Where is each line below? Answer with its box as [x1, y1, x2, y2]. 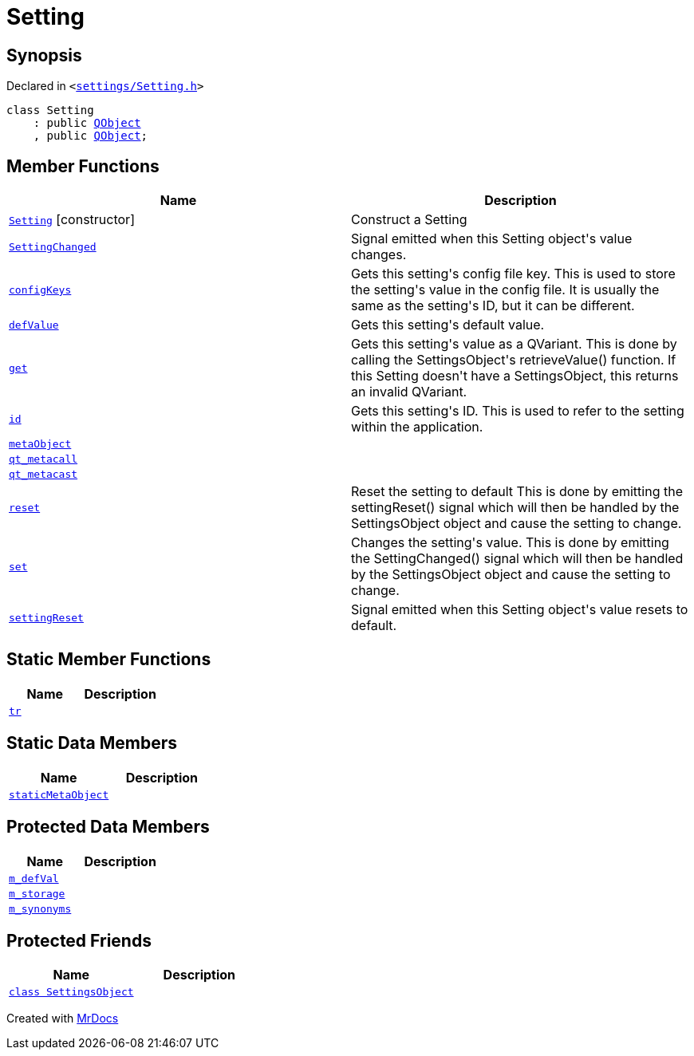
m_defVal [9, 872, 59, 885]
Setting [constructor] [9, 211, 135, 228]
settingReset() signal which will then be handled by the [351, 499, 680, 516]
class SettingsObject [9, 986, 134, 999]
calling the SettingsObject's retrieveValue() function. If [351, 352, 676, 368]
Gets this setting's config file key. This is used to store [351, 266, 676, 282]
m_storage [9, 887, 65, 900]
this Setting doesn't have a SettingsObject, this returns [351, 368, 679, 384]
